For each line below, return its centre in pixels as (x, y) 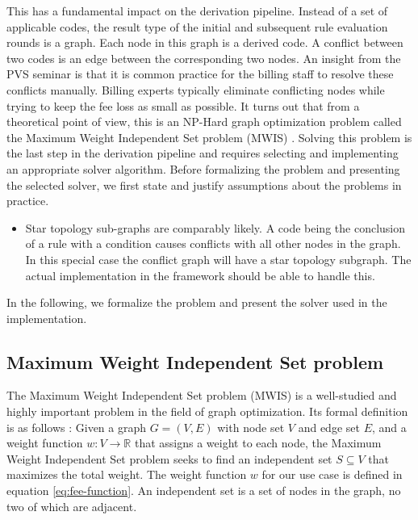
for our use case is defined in (332, 474)
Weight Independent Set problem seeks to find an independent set (169, 458)
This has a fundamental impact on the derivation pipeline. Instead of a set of (197, 10)
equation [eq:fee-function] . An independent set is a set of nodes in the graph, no (204, 491)
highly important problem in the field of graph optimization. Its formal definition (207, 411)
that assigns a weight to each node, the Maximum (258, 443)
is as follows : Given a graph (77, 427)
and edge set (329, 427)
